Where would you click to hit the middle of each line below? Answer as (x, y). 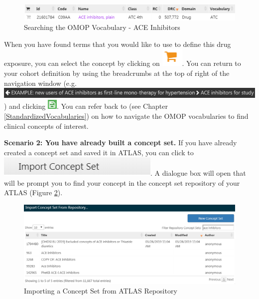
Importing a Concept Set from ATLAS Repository (101, 291)
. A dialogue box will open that (198, 173)
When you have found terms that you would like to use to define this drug (118, 44)
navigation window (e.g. (40, 83)
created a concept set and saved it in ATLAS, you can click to (99, 152)
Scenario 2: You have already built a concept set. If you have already (121, 143)
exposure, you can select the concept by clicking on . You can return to (123, 63)
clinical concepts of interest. (46, 126)
